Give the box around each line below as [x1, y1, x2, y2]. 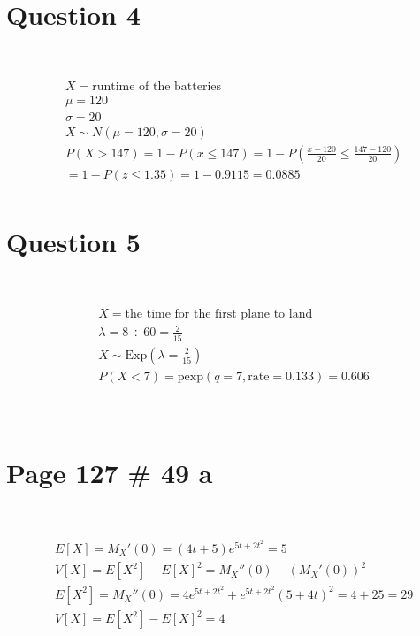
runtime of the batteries [92, 80, 222, 93]
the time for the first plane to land [125, 307, 313, 320]
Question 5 [6, 224, 141, 260]
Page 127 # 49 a [6, 455, 213, 491]
